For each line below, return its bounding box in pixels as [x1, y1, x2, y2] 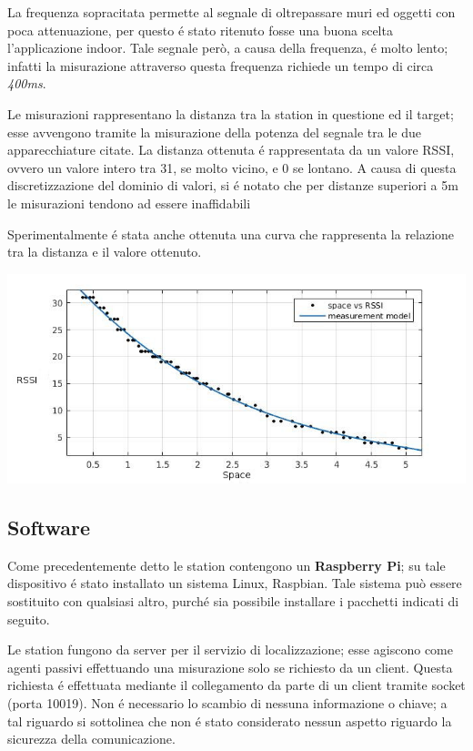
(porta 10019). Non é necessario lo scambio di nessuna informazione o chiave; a [7, 693, 448, 712]
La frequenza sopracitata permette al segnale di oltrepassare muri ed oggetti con [7, 3, 456, 21]
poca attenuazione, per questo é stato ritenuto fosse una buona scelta [7, 20, 393, 39]
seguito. [7, 609, 50, 628]
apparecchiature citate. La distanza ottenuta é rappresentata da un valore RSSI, [7, 140, 455, 159]
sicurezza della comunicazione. [7, 729, 176, 748]
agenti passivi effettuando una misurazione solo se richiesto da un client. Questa [7, 657, 453, 676]
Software [7, 513, 91, 541]
